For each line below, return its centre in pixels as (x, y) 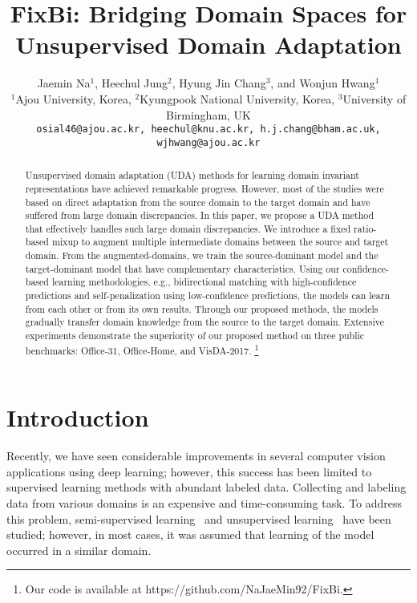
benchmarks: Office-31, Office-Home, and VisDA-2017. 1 (142, 349)
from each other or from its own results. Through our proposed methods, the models (202, 308)
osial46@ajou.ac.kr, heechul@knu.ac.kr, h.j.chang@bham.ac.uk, (208, 130)
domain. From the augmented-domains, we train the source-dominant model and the (202, 255)
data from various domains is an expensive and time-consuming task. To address (204, 503)
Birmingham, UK (208, 114)
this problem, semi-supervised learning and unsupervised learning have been (199, 518)
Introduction (78, 417)
